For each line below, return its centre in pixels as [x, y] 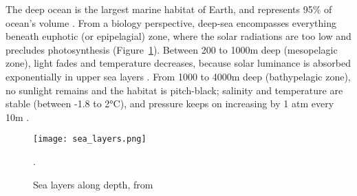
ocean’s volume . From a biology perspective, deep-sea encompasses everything [171, 22]
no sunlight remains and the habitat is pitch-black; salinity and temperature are [174, 90]
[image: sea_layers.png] [90, 139]
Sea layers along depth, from [93, 184]
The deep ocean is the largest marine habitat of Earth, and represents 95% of [169, 9]
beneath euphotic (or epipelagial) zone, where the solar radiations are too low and [178, 36]
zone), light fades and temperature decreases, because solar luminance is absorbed [178, 63]
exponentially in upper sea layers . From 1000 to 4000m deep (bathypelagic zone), [178, 76]
